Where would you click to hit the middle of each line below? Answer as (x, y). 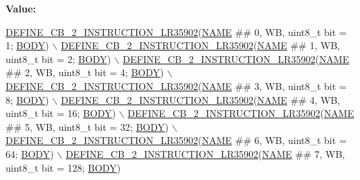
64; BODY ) (30, 153)
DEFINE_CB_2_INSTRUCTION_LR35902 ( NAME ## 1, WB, (200, 45)
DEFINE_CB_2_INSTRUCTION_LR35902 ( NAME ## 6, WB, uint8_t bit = (176, 140)
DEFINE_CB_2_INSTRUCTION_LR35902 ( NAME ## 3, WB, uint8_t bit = (176, 85)
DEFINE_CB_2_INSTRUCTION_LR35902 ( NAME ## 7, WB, (205, 153)
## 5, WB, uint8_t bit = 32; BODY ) (87, 126)
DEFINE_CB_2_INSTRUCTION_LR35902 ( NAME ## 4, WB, (200, 99)
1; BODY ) (27, 45)
